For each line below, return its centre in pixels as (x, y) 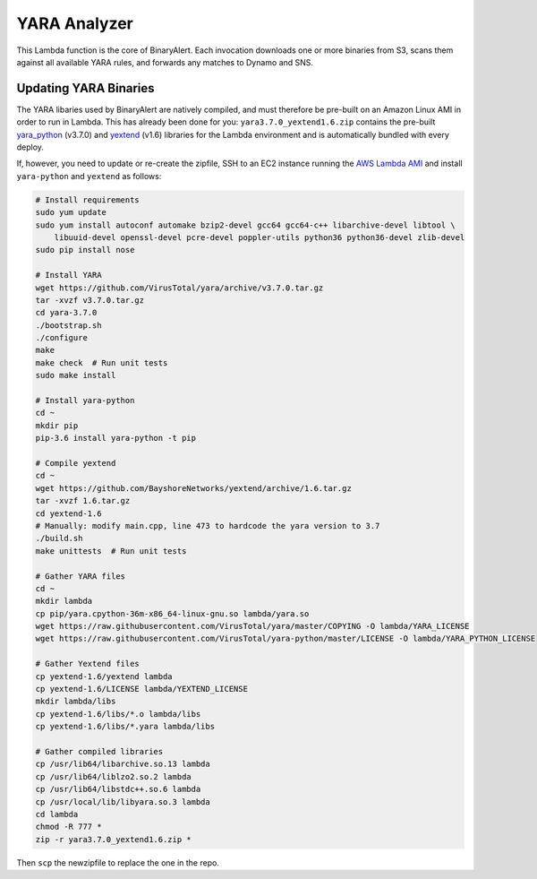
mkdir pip (57, 425)
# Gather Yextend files (88, 664)
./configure (62, 338)
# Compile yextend (76, 463)
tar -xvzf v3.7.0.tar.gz (90, 300)
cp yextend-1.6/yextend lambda (104, 676)
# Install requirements (88, 200)
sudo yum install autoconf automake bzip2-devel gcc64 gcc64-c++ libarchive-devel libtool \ (245, 225)
